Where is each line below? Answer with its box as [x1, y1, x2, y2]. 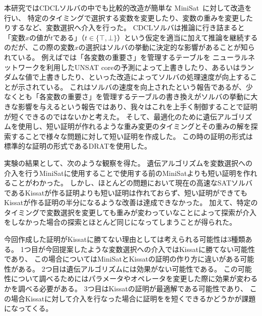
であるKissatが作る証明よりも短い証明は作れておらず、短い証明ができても [4, 187, 248, 198]
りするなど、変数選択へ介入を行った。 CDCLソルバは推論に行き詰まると [4, 22, 245, 33]
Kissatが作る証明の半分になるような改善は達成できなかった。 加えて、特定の [4, 197, 258, 208]
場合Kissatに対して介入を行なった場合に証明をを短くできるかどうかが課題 [11, 293, 256, 303]
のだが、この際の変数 [4, 42, 75, 52]
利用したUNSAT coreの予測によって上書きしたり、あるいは [46, 61, 240, 72]
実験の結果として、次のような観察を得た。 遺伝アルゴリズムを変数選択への [4, 157, 253, 168]
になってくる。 [4, 303, 53, 313]
